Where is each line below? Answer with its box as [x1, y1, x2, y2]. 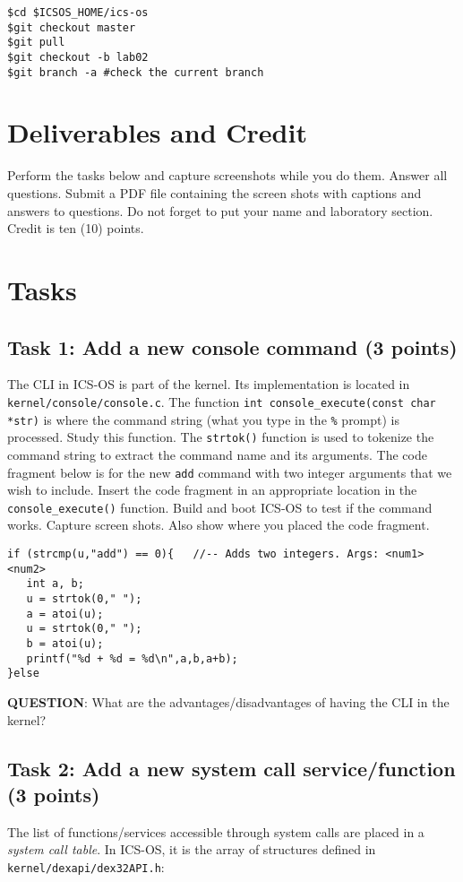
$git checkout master [7, 21, 136, 34]
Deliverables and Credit [7, 114, 307, 151]
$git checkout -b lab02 [7, 50, 149, 64]
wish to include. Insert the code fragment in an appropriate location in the [7, 480, 417, 499]
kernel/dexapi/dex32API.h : [7, 857, 165, 876]
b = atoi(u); [26, 636, 104, 650]
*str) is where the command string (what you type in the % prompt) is [7, 410, 400, 428]
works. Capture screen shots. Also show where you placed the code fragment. [7, 515, 430, 534]
